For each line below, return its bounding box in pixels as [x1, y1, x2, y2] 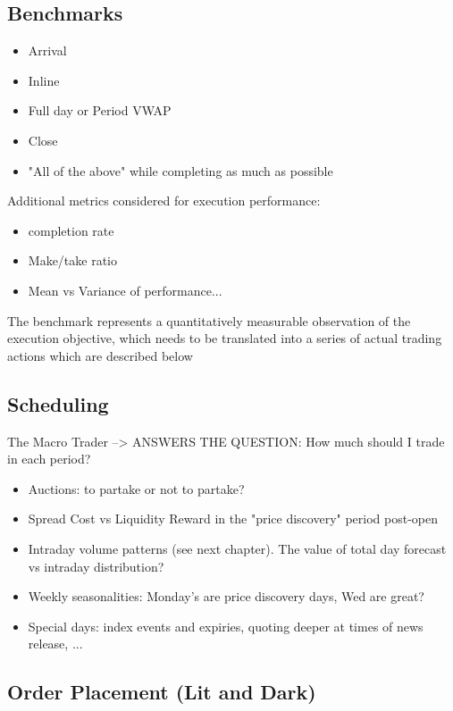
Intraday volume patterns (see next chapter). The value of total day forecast [28, 539, 447, 557]
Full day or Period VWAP [28, 101, 172, 120]
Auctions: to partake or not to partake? [28, 479, 245, 498]
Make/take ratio [28, 251, 118, 270]
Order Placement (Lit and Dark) [7, 678, 316, 706]
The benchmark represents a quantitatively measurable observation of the [7, 311, 411, 330]
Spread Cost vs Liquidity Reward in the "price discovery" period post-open [28, 509, 439, 528]
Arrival [28, 41, 67, 60]
